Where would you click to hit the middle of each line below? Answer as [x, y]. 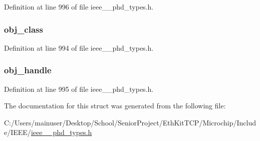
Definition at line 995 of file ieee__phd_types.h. [79, 89]
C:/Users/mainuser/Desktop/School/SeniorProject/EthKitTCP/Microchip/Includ [130, 122]
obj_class [24, 29]
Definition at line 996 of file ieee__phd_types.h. [79, 7]
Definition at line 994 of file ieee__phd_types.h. [79, 47]
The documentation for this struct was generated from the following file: [115, 106]
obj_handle [28, 70]
